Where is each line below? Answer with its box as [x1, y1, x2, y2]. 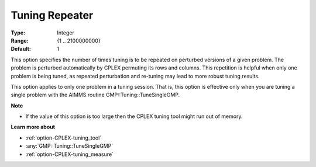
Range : [11, 37, 29, 44]
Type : [11, 29, 26, 36]
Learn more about [11, 123, 56, 131]
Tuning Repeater [11, 9, 94, 22]
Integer [57, 29, 74, 36]
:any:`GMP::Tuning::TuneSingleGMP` [25, 142, 114, 149]
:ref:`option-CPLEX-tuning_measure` [25, 151, 114, 158]
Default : [11, 46, 32, 53]
